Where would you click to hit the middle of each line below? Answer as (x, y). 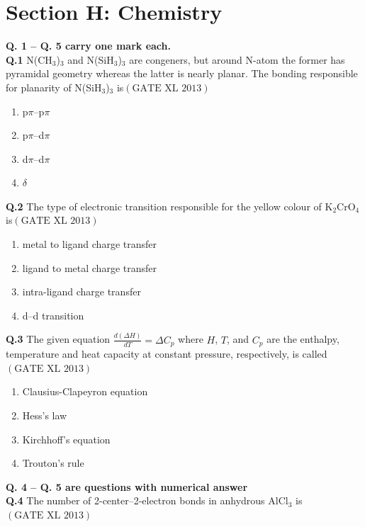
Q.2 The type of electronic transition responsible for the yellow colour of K (169, 206)
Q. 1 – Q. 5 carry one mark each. (88, 46)
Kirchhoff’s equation (66, 439)
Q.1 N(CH (29, 59)
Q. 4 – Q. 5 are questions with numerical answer (127, 486)
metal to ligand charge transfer (89, 244)
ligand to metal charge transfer (89, 267)
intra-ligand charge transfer (82, 291)
